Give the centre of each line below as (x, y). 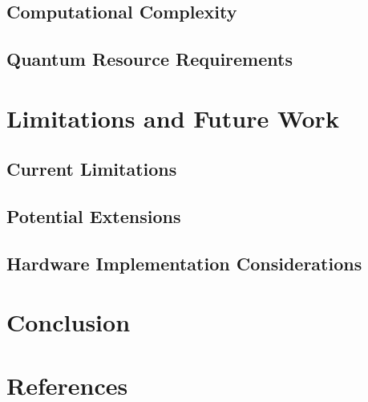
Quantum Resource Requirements (150, 59)
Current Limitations (92, 169)
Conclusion (69, 322)
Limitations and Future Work (173, 118)
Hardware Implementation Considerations (184, 263)
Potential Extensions (94, 216)
